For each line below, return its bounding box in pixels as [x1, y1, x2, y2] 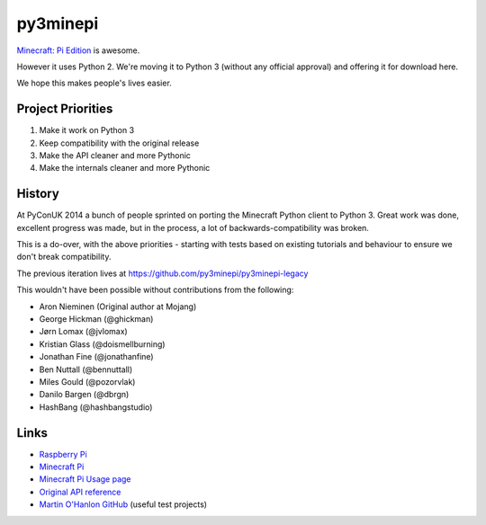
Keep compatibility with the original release [39, 138, 200, 148]
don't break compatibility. [16, 252, 112, 262]
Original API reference [39, 486, 121, 497]
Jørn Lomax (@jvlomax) [39, 326, 128, 337]
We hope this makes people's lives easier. [16, 77, 173, 89]
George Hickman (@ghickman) [39, 314, 154, 325]
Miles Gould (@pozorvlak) [39, 377, 136, 387]
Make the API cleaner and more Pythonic [39, 150, 191, 161]
